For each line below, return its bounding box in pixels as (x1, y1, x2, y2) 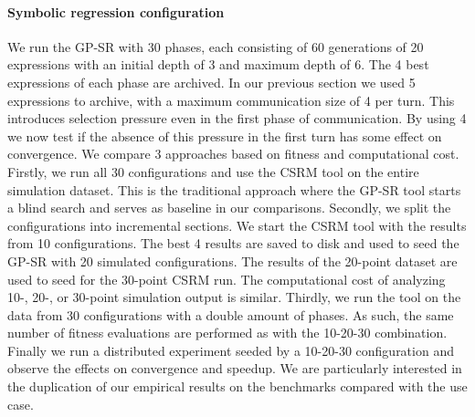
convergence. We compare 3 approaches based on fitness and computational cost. (7, 144, 459, 163)
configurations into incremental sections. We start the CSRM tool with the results (7, 215, 467, 235)
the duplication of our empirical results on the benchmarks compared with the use (7, 377, 468, 396)
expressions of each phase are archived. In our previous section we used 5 (7, 72, 416, 91)
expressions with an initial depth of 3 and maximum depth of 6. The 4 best (7, 55, 429, 74)
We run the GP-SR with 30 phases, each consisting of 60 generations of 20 (7, 36, 424, 56)
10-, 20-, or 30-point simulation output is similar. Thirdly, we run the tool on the (7, 287, 461, 307)
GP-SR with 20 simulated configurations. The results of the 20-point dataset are (7, 251, 458, 270)
